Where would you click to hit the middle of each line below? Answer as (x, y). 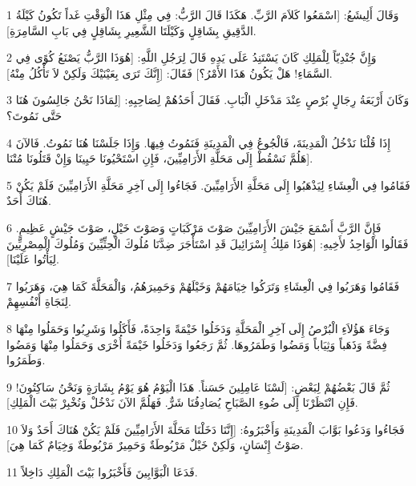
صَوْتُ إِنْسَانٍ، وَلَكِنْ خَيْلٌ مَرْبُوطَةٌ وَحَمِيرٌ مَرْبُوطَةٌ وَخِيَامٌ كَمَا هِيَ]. (155, 445)
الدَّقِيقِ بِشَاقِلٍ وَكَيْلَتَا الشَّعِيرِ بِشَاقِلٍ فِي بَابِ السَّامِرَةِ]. (131, 30)
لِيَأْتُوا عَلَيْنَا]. (33, 259)
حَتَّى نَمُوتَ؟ (34, 115)
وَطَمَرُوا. (26, 360)
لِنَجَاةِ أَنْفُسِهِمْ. (39, 301)
